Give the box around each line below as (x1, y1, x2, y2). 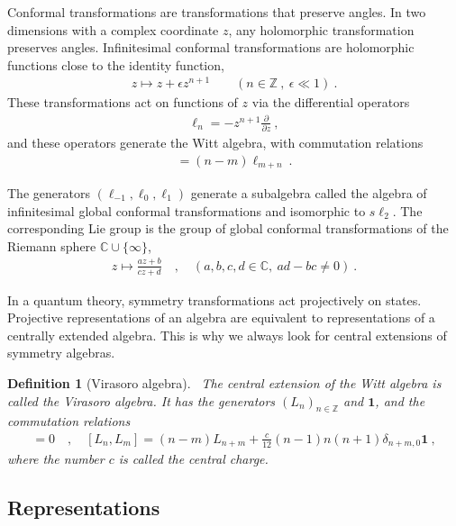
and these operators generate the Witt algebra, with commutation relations (7, 132, 424, 151)
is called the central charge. (118, 449, 269, 468)
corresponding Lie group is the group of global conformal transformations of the (7, 219, 449, 238)
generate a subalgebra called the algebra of (190, 184, 427, 203)
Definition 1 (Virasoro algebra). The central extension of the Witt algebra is (7, 373, 442, 392)
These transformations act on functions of (7, 93, 238, 112)
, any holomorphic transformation (228, 20, 415, 39)
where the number (7, 449, 105, 468)
